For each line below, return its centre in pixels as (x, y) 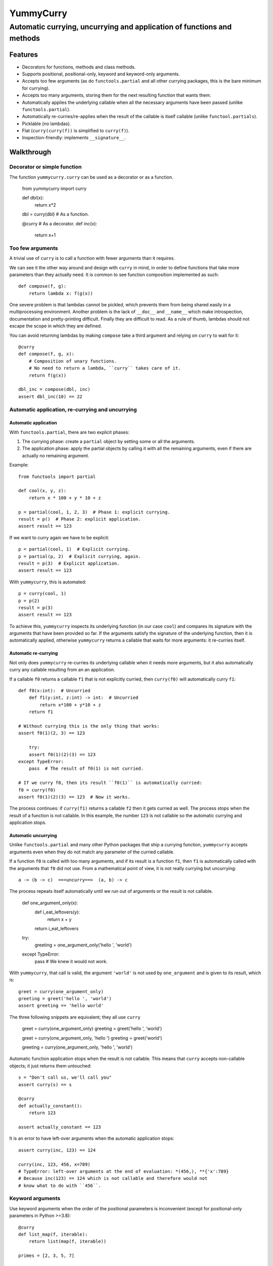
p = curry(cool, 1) (42, 594)
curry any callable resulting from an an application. (62, 670)
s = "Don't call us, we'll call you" (65, 1078)
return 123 (42, 1113)
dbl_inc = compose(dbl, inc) (54, 389)
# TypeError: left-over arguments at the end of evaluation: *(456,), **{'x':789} (124, 1171)
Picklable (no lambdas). (47, 124)
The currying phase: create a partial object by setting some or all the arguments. (109, 442)
